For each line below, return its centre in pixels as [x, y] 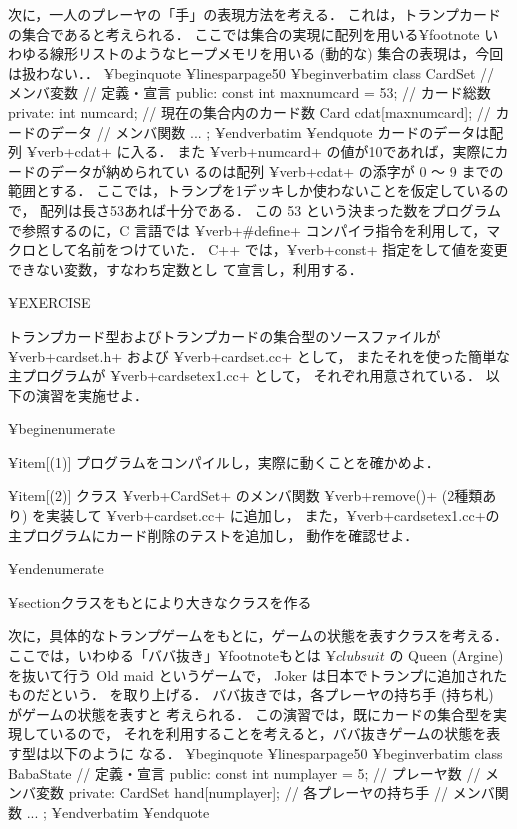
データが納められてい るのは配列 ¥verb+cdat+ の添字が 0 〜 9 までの [276, 170]
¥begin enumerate [61, 428]
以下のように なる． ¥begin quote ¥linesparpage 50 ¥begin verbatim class [276, 753]
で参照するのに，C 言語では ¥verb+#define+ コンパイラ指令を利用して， [247, 229]
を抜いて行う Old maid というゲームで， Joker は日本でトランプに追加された [258, 674]
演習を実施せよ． [91, 394]
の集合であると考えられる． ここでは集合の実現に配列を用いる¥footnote [244, 33]
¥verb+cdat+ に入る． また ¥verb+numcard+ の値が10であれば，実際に [260, 151]
